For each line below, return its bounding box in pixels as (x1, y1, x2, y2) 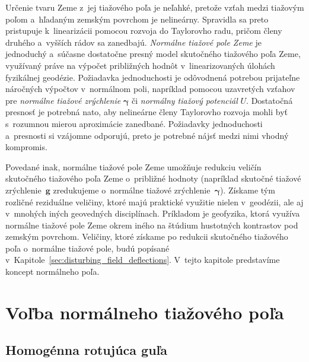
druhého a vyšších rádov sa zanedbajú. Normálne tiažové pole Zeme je (5, 36, 262, 48)
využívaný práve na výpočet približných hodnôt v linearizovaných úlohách (5, 59, 275, 71)
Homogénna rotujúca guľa (5, 341, 167, 359)
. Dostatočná (246, 94, 293, 106)
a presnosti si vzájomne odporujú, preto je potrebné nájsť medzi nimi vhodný (5, 129, 289, 141)
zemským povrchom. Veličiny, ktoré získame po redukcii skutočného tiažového (5, 230, 288, 243)
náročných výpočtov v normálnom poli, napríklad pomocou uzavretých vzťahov (5, 82, 295, 95)
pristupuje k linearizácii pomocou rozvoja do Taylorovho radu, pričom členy (5, 24, 282, 37)
